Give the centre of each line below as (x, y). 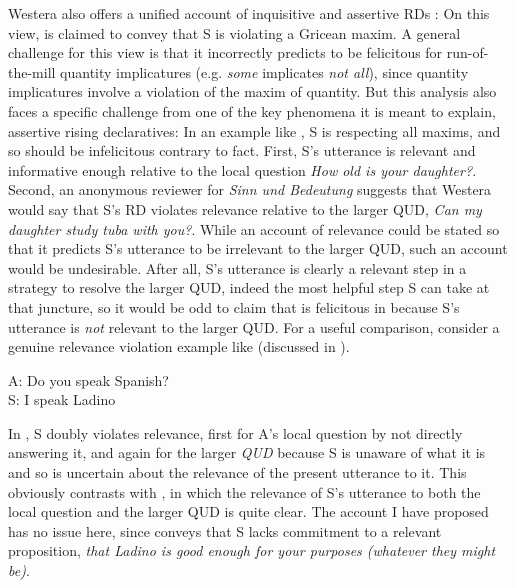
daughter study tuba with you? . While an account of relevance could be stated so (254, 228)
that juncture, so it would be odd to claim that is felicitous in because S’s (234, 306)
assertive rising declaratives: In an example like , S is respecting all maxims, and (254, 130)
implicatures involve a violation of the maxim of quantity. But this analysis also (252, 91)
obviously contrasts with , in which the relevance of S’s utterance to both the (244, 491)
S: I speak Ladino (62, 399)
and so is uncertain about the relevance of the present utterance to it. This (237, 472)
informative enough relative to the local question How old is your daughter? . (242, 169)
